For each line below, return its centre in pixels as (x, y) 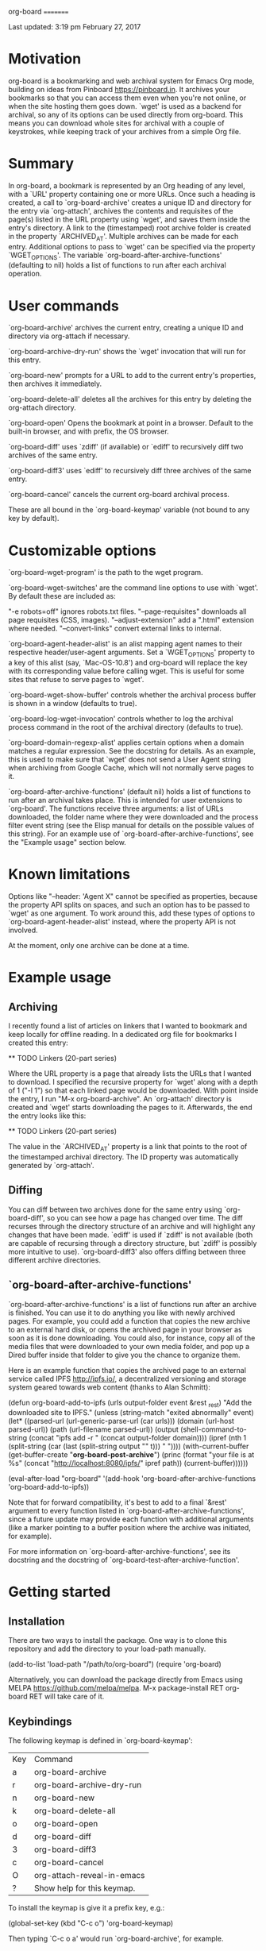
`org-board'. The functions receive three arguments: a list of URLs (116, 808)
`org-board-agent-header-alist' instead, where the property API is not (122, 922)
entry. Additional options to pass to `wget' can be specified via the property (132, 246)
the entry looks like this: (47, 1116)
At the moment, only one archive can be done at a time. (99, 946)
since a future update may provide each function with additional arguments (131, 1519)
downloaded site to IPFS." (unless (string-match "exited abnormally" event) (131, 1413)
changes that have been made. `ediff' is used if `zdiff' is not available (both (131, 1235)
